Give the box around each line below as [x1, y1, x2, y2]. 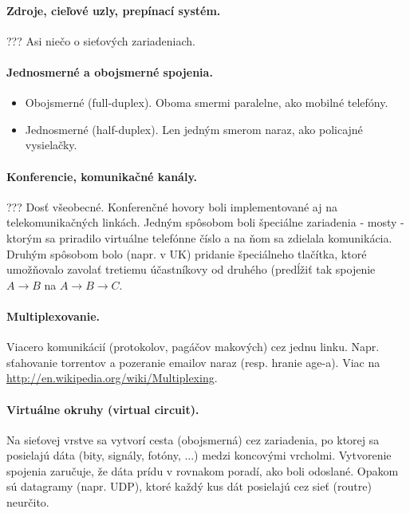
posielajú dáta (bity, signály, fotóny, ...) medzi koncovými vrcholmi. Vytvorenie [6, 447, 392, 464]
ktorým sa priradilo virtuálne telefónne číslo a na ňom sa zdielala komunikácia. [6, 229, 392, 246]
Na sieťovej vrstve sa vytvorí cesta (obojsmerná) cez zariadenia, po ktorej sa [6, 431, 380, 448]
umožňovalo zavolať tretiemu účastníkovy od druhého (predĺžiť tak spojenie [6, 261, 376, 278]
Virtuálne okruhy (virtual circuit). [6, 401, 199, 417]
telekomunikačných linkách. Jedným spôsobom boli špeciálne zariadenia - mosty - [6, 214, 404, 231]
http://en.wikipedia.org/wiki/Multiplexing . [6, 369, 218, 386]
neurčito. [6, 494, 49, 511]
